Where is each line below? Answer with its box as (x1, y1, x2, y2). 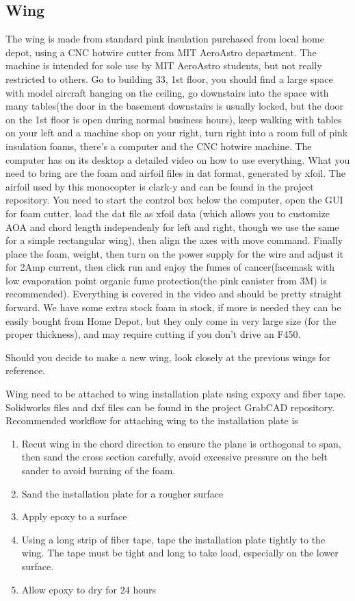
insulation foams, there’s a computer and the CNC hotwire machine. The (5, 138, 312, 153)
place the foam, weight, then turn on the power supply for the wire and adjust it (5, 246, 343, 260)
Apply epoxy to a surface (21, 509, 127, 524)
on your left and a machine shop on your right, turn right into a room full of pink (5, 125, 348, 140)
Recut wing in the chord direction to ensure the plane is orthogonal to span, (21, 436, 341, 450)
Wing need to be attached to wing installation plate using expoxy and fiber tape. (5, 387, 346, 401)
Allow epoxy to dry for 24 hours (21, 582, 157, 596)
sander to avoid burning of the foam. (21, 463, 176, 478)
